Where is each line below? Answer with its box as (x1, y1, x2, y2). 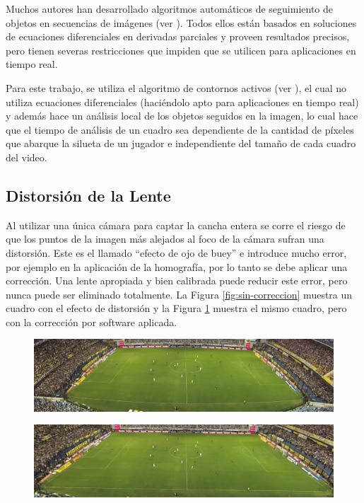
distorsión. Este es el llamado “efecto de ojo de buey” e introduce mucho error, (6, 245, 347, 260)
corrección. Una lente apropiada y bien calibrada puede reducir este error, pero (6, 273, 348, 288)
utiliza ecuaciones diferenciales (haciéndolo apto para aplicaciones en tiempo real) (6, 94, 359, 109)
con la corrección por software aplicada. (6, 314, 177, 329)
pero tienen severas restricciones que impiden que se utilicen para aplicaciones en (6, 42, 356, 57)
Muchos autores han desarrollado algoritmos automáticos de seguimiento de (6, 1, 333, 16)
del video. (6, 149, 47, 164)
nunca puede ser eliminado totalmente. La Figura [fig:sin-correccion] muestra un (6, 287, 353, 301)
